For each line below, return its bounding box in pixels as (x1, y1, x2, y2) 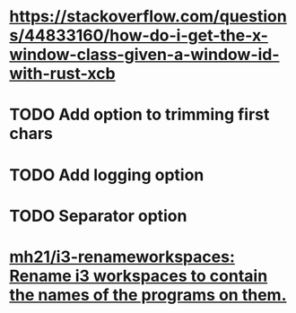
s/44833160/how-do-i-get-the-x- (9, 25, 269, 46)
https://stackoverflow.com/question (9, 6, 287, 27)
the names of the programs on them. (9, 284, 287, 305)
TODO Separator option (9, 205, 187, 226)
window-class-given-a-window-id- (9, 45, 280, 65)
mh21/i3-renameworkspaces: (9, 247, 235, 266)
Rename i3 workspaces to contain (9, 265, 268, 286)
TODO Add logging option (9, 164, 205, 185)
